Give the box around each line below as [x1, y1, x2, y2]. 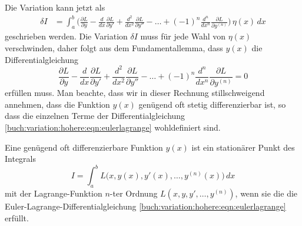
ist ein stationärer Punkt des [191, 141, 295, 153]
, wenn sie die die [235, 187, 298, 200]
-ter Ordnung [109, 187, 158, 200]
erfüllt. [5, 211, 29, 224]
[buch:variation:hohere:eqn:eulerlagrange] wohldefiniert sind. [5, 121, 221, 133]
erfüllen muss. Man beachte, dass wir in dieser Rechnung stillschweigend [5, 87, 265, 99]
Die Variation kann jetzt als [5, 1, 105, 13]
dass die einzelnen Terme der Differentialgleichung [5, 109, 185, 122]
